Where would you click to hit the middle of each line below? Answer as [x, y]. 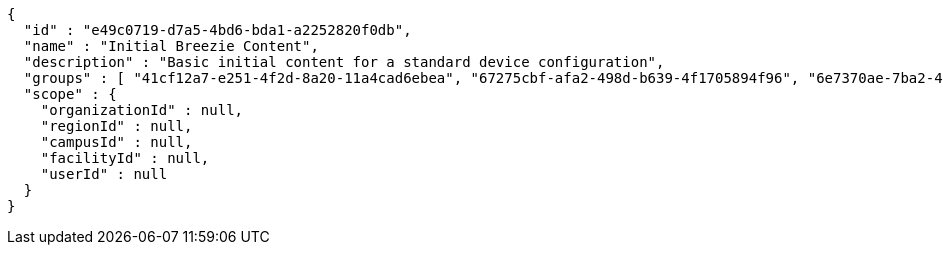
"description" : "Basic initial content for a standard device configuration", [344, 62]
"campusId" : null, [116, 142]
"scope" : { [70, 94]
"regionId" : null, [116, 126]
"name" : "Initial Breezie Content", [171, 46]
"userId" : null [104, 174]
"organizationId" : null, [142, 110]
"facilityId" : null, [125, 158]
